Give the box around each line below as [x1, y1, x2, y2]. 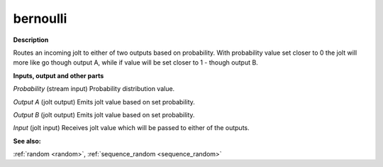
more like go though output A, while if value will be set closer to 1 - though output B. [13, 58, 258, 67]
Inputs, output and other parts [13, 71, 104, 80]
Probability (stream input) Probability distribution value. [13, 85, 175, 93]
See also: [13, 136, 42, 145]
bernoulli [13, 11, 67, 26]
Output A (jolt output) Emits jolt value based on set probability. [13, 97, 195, 106]
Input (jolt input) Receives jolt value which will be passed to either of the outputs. [13, 124, 250, 132]
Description [13, 36, 49, 44]
